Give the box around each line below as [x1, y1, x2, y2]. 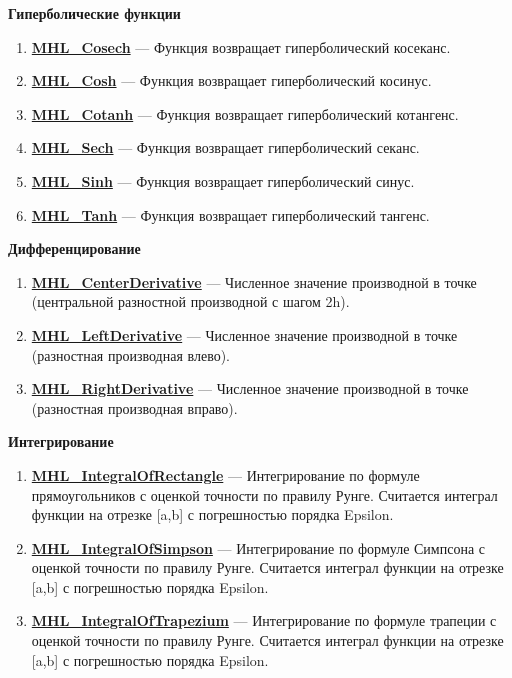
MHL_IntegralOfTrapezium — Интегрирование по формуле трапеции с [31, 610, 497, 631]
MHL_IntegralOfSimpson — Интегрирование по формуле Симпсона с [31, 537, 485, 558]
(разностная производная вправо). [31, 397, 238, 418]
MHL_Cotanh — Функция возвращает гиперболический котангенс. [31, 103, 459, 124]
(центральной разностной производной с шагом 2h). [31, 291, 350, 312]
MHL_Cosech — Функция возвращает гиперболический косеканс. [31, 36, 451, 57]
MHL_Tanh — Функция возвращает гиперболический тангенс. [31, 204, 430, 225]
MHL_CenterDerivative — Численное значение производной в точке [31, 271, 477, 292]
